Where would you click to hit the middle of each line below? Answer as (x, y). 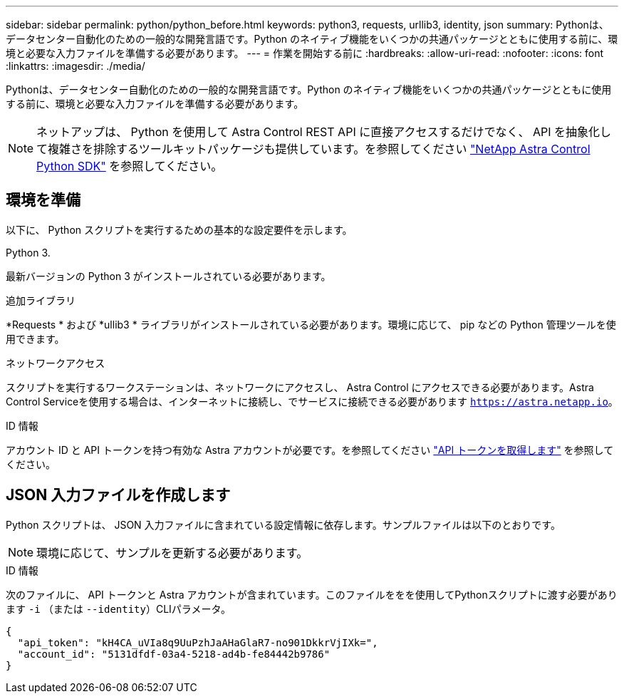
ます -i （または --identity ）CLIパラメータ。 (119, 609)
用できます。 (35, 338)
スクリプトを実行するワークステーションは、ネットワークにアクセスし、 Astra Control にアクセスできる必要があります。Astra (300, 387)
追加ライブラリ (41, 300)
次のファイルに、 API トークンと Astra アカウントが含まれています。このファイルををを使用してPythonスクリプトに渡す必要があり (312, 594)
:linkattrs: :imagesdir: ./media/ (76, 66)
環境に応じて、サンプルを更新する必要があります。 (172, 553)
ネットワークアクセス (56, 363)
